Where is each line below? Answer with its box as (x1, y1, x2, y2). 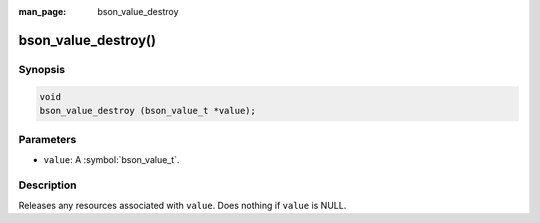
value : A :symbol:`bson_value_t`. (43, 153, 180, 165)
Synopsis (18, 62, 65, 76)
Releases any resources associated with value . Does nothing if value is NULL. (18, 199, 347, 211)
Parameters (18, 133, 77, 147)
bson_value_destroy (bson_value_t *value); (39, 105, 257, 116)
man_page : (18, 6, 67, 17)
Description (18, 178, 77, 192)
